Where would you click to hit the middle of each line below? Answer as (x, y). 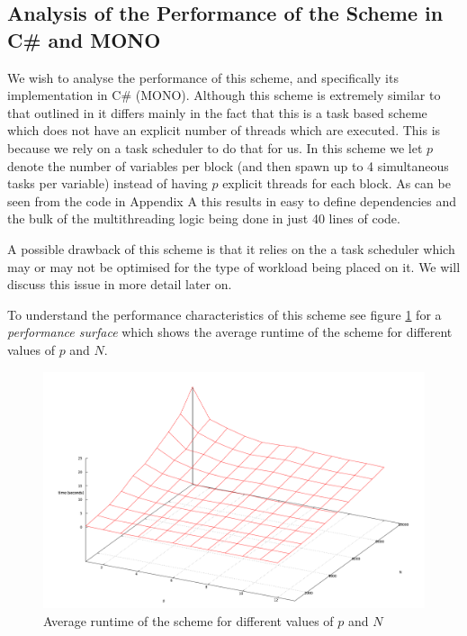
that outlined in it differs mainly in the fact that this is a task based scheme (217, 112)
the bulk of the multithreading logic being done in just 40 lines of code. (204, 218)
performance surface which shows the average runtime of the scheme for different (230, 332)
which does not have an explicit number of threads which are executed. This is (224, 130)
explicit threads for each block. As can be (337, 183)
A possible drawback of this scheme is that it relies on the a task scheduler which (231, 248)
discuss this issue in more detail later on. (120, 284)
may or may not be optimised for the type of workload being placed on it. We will (234, 266)
